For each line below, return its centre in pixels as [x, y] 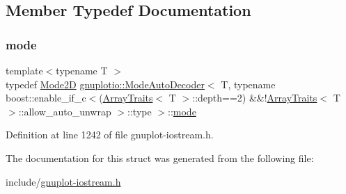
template [24, 70]
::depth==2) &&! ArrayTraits [255, 98]
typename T [82, 70]
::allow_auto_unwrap [65, 111]
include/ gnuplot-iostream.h [63, 181]
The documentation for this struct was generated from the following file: [160, 157]
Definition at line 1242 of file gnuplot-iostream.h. [110, 135]
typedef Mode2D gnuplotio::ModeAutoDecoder [105, 84]
